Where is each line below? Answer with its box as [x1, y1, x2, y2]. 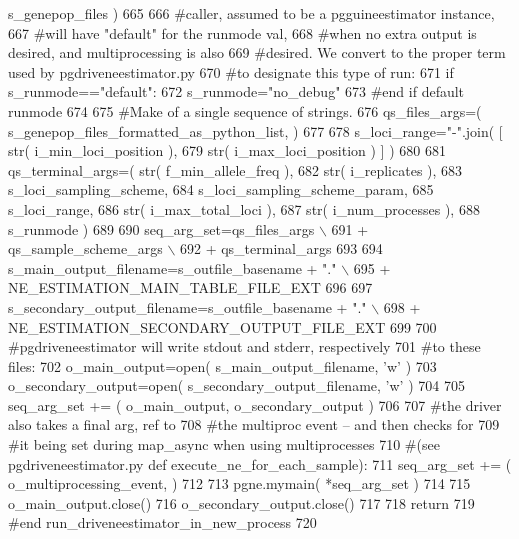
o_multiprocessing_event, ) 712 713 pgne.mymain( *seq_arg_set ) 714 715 [8, 473, 471, 494]
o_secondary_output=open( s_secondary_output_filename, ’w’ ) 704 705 [8, 375, 465, 396]
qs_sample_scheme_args [8, 238, 163, 259]
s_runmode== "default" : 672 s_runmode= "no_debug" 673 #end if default [8, 81, 465, 102]
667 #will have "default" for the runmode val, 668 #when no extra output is [8, 22, 477, 43]
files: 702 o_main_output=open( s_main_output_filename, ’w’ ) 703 [8, 355, 437, 376]
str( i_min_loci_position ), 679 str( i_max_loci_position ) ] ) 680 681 [8, 140, 446, 161]
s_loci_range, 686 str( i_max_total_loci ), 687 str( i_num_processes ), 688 [8, 198, 480, 219]
